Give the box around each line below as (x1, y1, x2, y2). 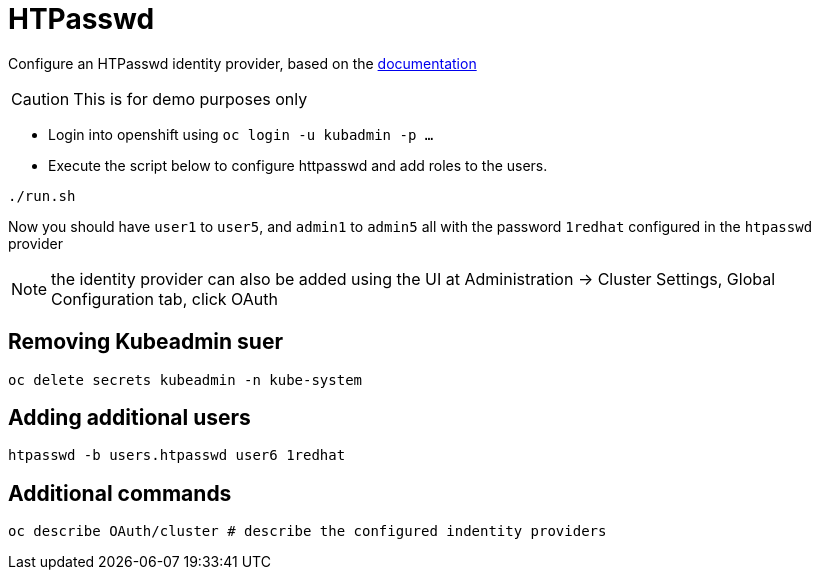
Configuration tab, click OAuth (51, 288, 278, 309)
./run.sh (8, 187, 76, 204)
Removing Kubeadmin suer (8, 329, 283, 355)
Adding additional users (8, 405, 251, 431)
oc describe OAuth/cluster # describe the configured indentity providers (8, 523, 607, 540)
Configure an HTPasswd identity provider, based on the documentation (8, 54, 477, 72)
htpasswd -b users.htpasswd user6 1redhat (8, 447, 346, 464)
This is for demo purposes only (73, 88, 308, 109)
